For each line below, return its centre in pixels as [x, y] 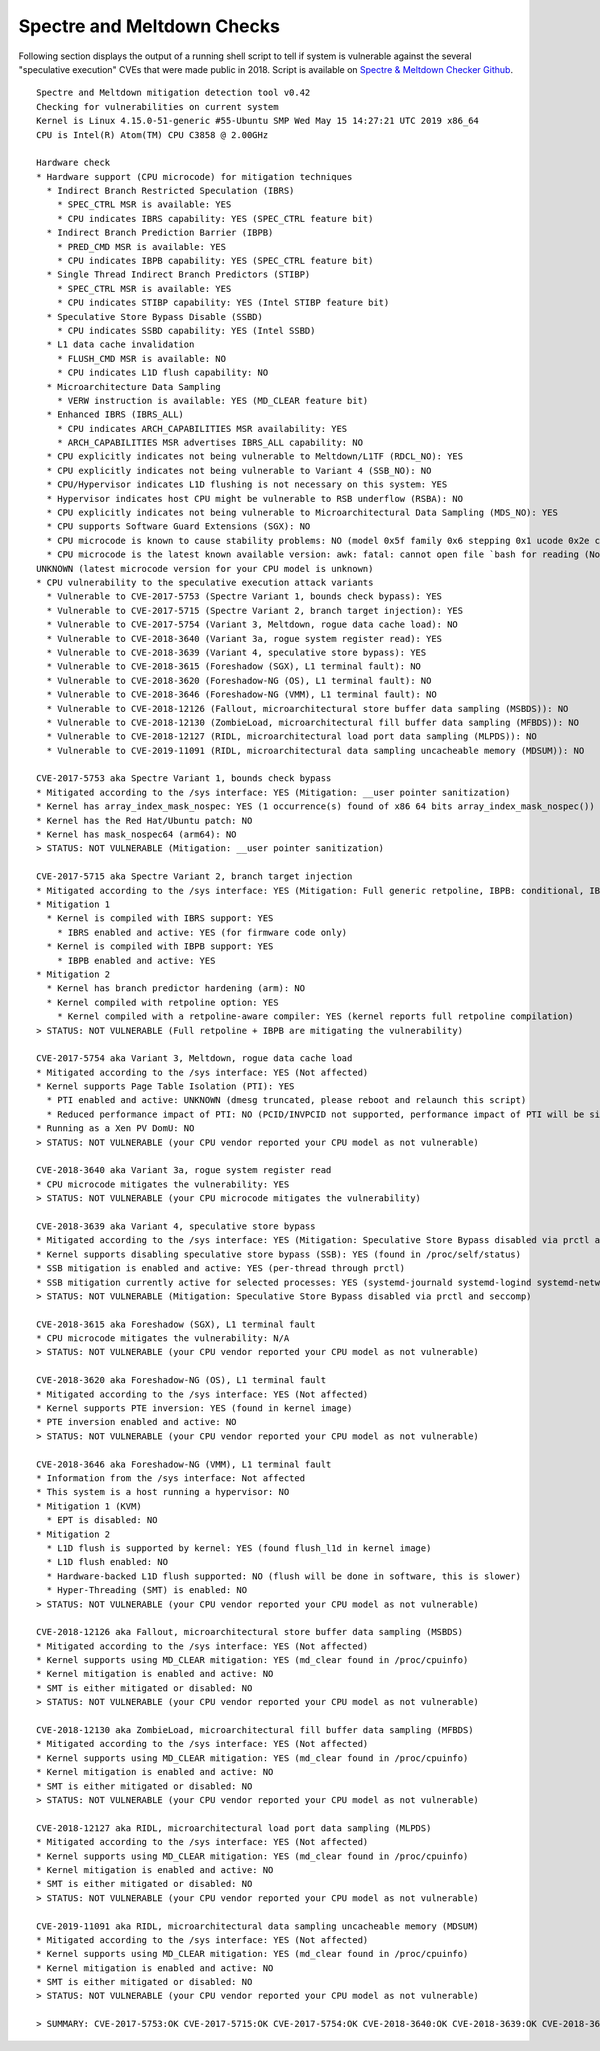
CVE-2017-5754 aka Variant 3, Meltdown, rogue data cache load [194, 1058]
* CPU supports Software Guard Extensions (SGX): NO [178, 526]
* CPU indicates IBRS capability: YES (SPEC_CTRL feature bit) [215, 218]
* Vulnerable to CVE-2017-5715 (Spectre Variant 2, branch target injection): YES [255, 610]
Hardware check [73, 163]
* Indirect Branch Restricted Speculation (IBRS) [170, 191]
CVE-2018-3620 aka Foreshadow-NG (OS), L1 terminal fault [181, 1380]
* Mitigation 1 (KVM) [89, 1506]
